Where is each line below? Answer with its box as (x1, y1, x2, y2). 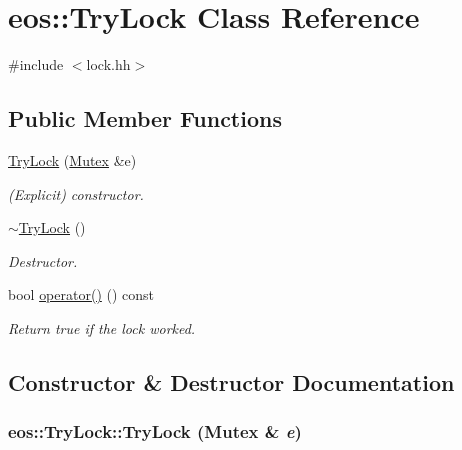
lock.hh (86, 54, 131, 75)
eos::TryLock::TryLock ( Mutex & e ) (8, 419, 302, 444)
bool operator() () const (8, 284, 155, 305)
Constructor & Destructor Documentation (8, 366, 455, 397)
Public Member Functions (8, 103, 282, 134)
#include (8, 54, 64, 75)
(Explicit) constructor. (8, 183, 144, 204)
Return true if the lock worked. (8, 317, 196, 338)
